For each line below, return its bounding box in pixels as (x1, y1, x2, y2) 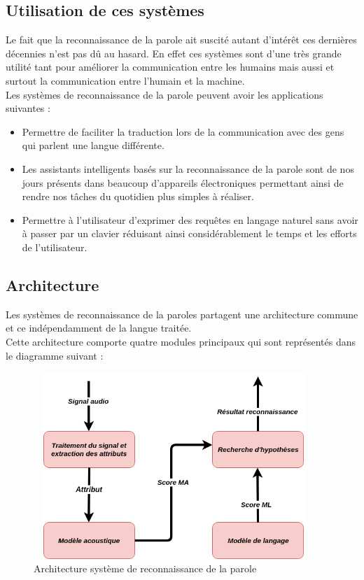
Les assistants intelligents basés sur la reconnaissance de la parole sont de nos (22, 161, 354, 176)
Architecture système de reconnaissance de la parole (34, 561, 257, 576)
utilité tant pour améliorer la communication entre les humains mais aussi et (6, 59, 335, 74)
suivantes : (6, 101, 50, 115)
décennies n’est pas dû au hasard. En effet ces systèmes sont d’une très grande (6, 45, 342, 60)
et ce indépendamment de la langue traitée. (6, 320, 192, 335)
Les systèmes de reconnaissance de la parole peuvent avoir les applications (6, 87, 323, 101)
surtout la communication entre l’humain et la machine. (6, 73, 245, 87)
